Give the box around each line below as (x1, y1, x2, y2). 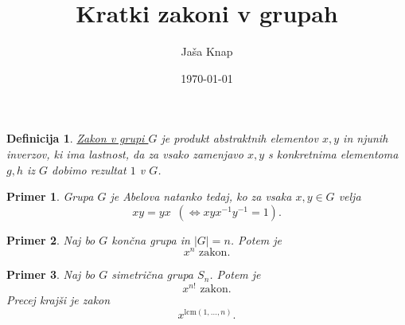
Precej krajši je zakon (6, 292, 111, 308)
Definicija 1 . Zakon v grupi (6, 130, 145, 147)
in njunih (343, 130, 388, 147)
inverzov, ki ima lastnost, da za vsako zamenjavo (6, 145, 243, 162)
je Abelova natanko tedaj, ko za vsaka (110, 188, 292, 205)
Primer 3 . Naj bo (6, 266, 95, 283)
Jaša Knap (181, 43, 233, 60)
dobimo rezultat (52, 161, 127, 178)
